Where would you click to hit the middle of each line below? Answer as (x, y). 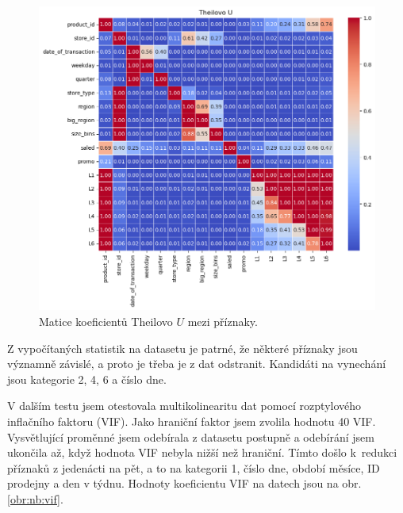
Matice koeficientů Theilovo (106, 321)
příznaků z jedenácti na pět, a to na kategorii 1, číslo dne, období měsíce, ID (194, 467)
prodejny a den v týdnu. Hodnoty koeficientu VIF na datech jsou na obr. (184, 483)
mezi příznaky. (223, 321)
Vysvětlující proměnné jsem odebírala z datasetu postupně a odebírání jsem (191, 436)
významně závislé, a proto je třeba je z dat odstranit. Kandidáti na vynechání (197, 364)
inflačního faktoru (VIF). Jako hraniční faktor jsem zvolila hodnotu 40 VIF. (192, 421)
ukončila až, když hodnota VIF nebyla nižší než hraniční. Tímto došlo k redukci (202, 452)
